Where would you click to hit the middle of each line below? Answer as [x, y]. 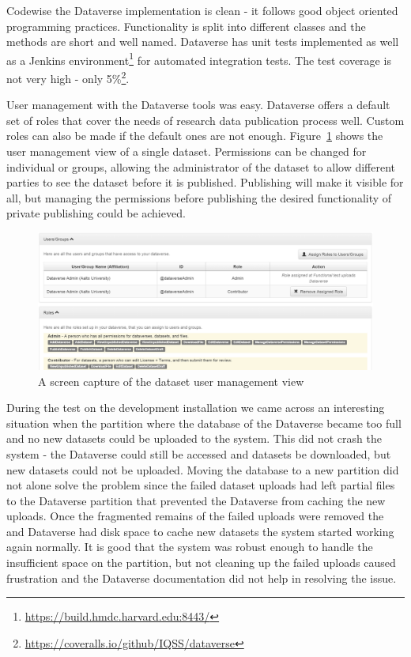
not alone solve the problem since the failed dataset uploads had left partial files [201, 485]
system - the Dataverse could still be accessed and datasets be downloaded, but [199, 453]
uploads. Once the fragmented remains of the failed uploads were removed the [195, 516]
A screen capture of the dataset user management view [171, 381]
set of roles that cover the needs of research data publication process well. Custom [205, 120]
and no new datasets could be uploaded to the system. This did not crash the [194, 438]
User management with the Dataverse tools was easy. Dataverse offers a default [198, 105]
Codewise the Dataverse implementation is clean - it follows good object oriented [202, 10]
